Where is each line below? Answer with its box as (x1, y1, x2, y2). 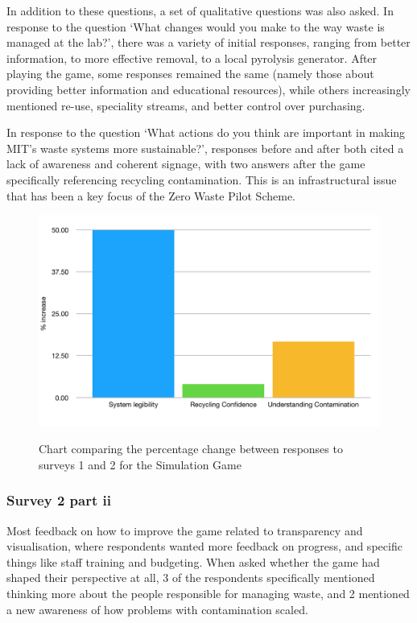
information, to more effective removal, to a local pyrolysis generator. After (6, 49, 378, 66)
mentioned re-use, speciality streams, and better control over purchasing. (6, 97, 365, 113)
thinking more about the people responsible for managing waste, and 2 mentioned (6, 585, 410, 602)
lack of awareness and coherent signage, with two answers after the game (6, 155, 365, 172)
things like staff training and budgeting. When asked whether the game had (6, 553, 380, 570)
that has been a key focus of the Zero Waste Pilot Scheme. (6, 187, 295, 204)
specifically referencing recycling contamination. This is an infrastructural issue (6, 171, 397, 188)
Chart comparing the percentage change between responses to (39, 440, 343, 457)
